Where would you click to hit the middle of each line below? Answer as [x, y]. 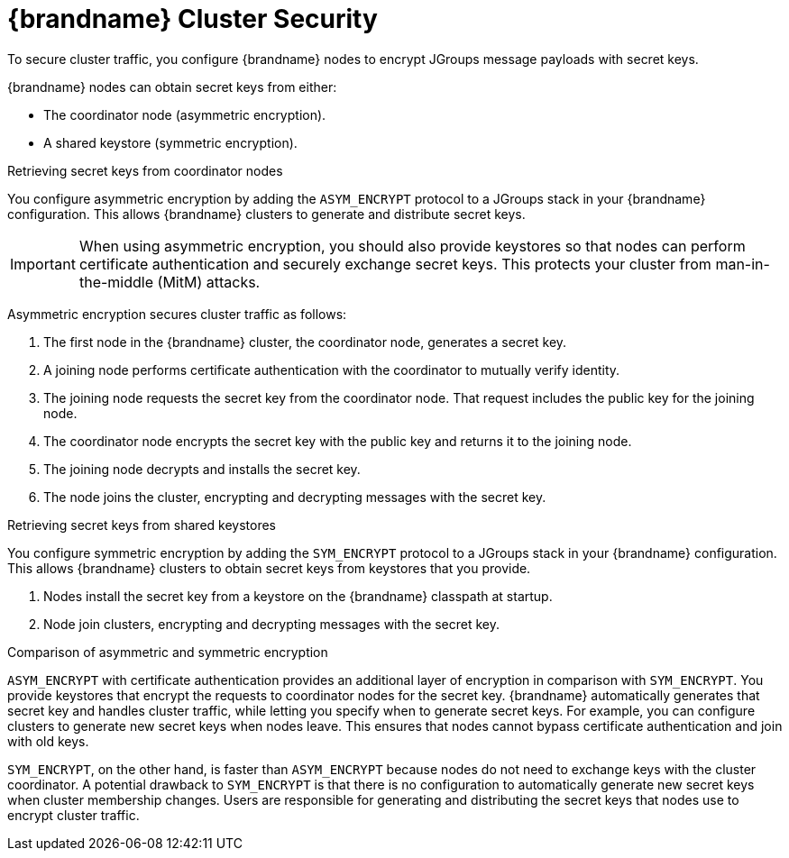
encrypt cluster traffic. [73, 815]
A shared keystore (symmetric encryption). [170, 142]
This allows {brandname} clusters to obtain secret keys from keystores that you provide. [269, 568]
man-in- [743, 264]
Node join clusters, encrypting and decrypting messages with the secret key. [272, 624]
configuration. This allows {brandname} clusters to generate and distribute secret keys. [266, 214]
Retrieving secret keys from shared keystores [142, 525]
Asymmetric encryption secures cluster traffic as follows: [177, 314]
